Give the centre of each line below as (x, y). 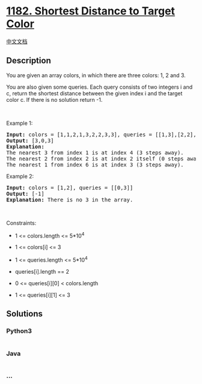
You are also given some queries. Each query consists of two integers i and (99, 87)
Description (29, 61)
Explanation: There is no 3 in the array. (70, 200)
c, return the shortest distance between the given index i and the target (94, 93)
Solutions (25, 314)
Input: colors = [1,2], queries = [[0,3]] (70, 187)
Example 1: (20, 123)
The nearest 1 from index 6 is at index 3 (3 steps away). (95, 165)
